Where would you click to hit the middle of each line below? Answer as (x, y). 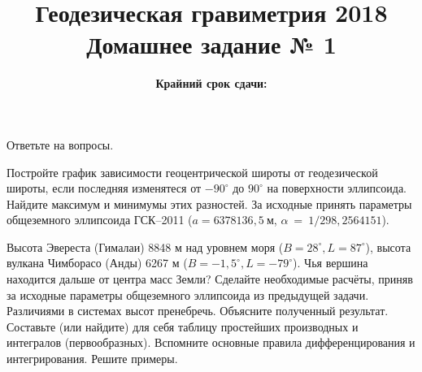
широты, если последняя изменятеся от (104, 188)
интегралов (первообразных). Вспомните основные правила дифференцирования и (211, 342)
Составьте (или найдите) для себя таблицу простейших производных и (183, 326)
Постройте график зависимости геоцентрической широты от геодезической (192, 172)
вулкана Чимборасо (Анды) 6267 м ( (97, 263)
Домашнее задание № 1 (211, 44)
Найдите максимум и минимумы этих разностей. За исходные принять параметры (209, 203)
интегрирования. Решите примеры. (92, 359)
